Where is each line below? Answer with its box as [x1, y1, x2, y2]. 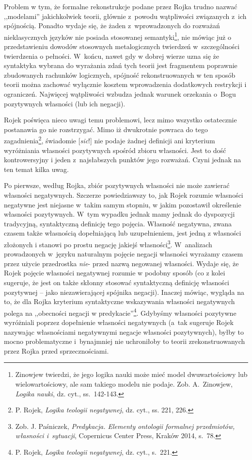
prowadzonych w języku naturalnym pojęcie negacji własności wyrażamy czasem [4, 249, 243, 259]
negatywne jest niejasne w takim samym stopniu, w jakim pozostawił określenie [4, 199, 241, 209]
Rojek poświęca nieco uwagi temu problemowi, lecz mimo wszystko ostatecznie [4, 115, 237, 125]
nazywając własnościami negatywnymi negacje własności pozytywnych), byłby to [4, 326, 244, 337]
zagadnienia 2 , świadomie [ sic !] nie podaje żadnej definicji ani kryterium [4, 134, 215, 146]
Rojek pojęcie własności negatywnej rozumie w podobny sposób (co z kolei [4, 268, 225, 278]
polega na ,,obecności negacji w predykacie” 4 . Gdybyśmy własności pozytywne [4, 306, 236, 318]
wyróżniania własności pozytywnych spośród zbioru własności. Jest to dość [4, 145, 226, 155]
